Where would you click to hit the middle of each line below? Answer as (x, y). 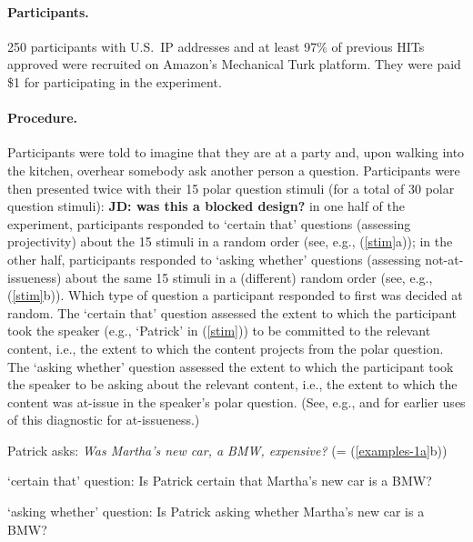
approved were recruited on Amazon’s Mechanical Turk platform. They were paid (234, 64)
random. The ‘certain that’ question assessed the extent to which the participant (232, 312)
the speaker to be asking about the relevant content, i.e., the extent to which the (232, 384)
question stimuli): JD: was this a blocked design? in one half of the (206, 206)
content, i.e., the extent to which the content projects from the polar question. (226, 348)
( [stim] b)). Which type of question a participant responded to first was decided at (235, 295)
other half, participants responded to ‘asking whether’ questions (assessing (214, 259)
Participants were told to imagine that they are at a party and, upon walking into (236, 152)
